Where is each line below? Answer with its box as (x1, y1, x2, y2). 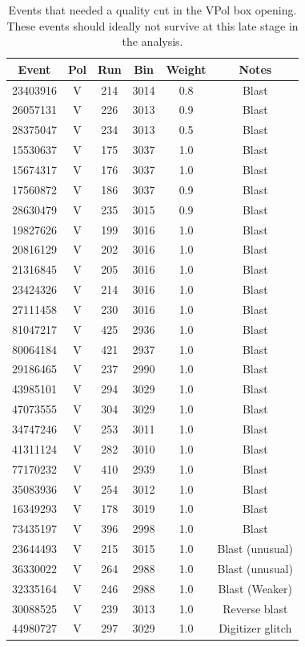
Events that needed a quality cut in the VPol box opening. (8, 2, 297, 18)
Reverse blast (223, 600, 288, 616)
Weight (166, 60, 207, 77)
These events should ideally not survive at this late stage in (6, 17, 299, 34)
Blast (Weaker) (218, 580, 293, 596)
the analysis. (122, 33, 183, 50)
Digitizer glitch (219, 620, 292, 637)
